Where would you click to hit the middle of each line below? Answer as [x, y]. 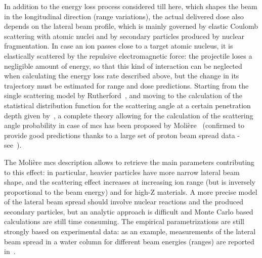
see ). [13, 145]
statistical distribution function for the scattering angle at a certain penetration [127, 105]
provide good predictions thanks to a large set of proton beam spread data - [122, 135]
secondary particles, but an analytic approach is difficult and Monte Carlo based [129, 211]
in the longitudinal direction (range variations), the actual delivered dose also [124, 16]
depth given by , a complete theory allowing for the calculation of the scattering [129, 115]
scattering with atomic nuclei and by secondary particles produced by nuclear [124, 36]
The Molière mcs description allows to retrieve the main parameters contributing [129, 162]
